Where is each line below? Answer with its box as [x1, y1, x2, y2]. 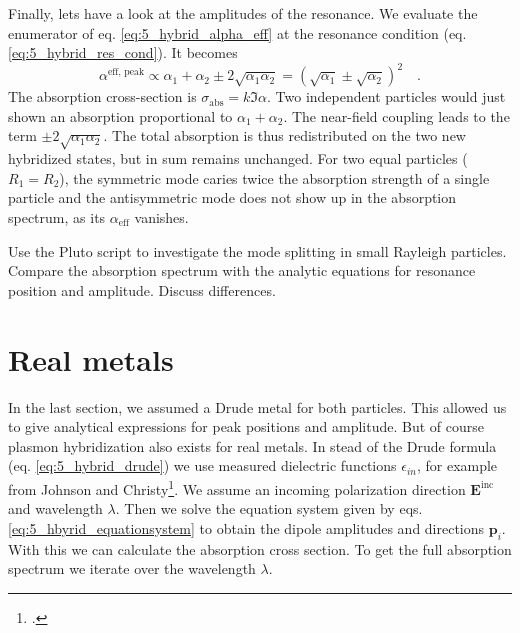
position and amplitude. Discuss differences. [8, 279, 276, 300]
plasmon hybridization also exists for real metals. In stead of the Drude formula [8, 435, 497, 456]
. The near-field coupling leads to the [283, 105, 510, 126]
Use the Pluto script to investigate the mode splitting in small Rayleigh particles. [8, 240, 507, 261]
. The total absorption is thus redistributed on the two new [103, 125, 466, 146]
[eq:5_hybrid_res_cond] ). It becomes [8, 42, 238, 63]
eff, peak [107, 67, 145, 78]
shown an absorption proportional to [8, 105, 233, 126]
